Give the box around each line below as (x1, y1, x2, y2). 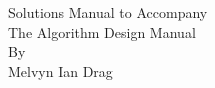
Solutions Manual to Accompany (8, 2, 208, 22)
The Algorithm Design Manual (8, 21, 196, 42)
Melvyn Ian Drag (8, 60, 113, 81)
